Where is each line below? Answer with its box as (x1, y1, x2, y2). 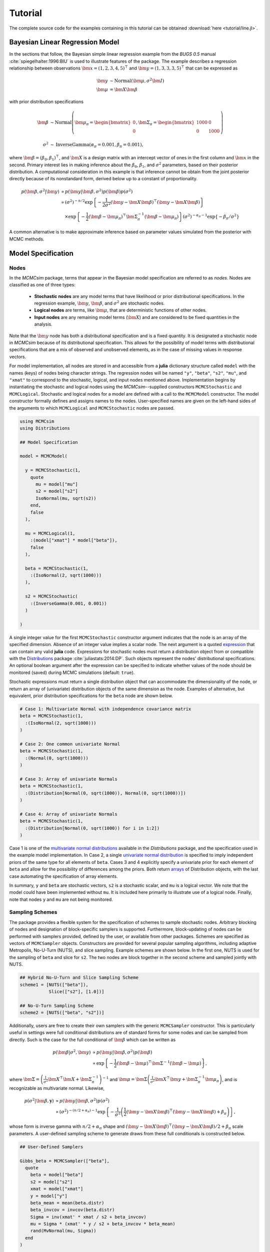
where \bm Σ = (9, 1076, 40, 1082)
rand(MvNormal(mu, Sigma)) (30, 1228, 97, 1234)
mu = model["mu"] (35, 481, 78, 487)
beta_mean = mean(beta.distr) (30, 1200, 104, 1205)
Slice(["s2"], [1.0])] (48, 989, 104, 994)
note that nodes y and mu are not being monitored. (9, 896, 113, 902)
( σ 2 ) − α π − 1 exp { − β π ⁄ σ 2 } (182, 213, 239, 220)
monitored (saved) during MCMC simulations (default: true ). (9, 669, 135, 676)
